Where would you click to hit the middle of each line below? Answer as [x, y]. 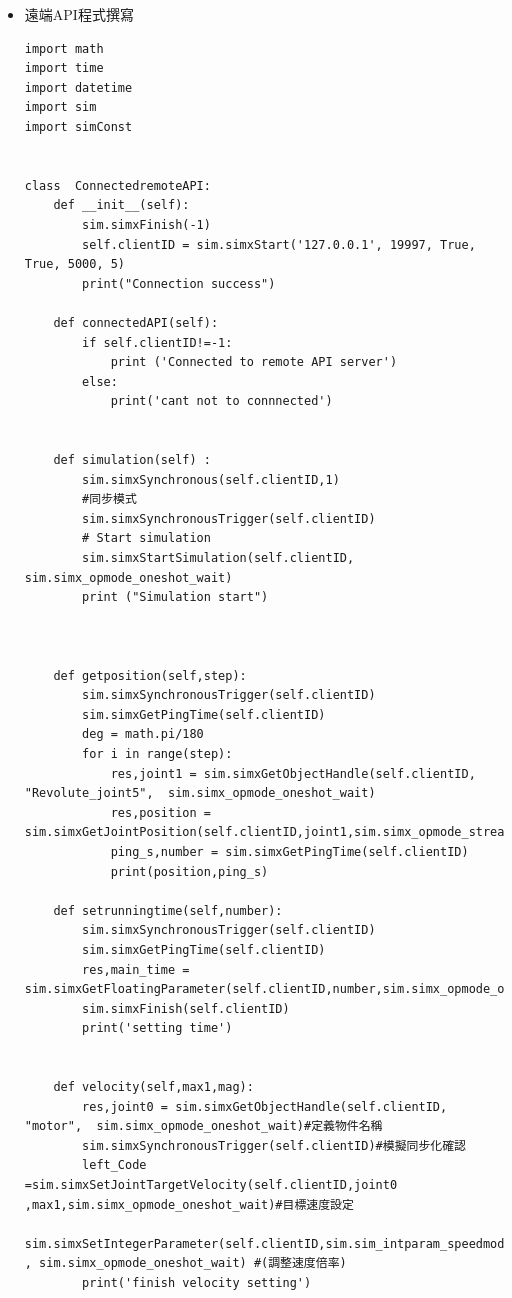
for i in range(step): [157, 753]
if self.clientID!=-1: [157, 342]
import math [64, 48]
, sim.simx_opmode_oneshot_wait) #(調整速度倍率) [185, 1263]
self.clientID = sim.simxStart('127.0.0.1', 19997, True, [279, 244]
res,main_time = [136, 969]
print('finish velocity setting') [197, 1283]
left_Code [114, 1165]
